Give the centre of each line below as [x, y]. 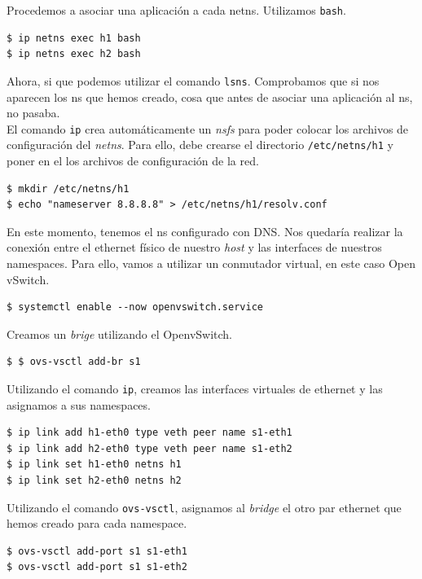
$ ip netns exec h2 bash [74, 54]
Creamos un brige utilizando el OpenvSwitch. [120, 333]
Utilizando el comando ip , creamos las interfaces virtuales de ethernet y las [195, 388]
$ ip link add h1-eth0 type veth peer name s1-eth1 [149, 433]
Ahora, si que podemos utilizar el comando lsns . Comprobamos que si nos [193, 80]
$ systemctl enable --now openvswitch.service [135, 307]
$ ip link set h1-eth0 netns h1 [94, 465]
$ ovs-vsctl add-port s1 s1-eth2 [97, 567]
